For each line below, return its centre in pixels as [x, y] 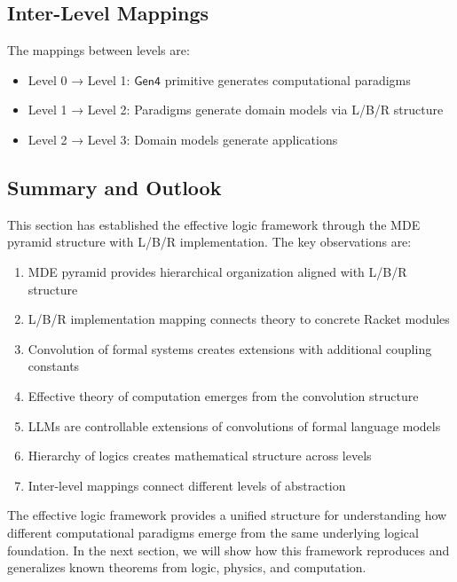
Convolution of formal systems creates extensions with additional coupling [230, 348]
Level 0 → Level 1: [79, 79]
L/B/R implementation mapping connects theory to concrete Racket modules [239, 319]
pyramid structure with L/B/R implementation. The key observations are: [209, 242]
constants [54, 366]
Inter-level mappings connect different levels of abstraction [187, 485]
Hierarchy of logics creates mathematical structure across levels [200, 456]
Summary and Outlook [114, 187]
